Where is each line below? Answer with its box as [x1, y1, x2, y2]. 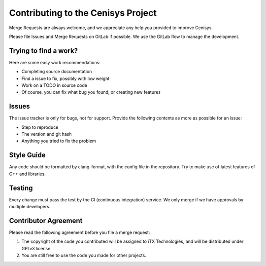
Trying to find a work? [9, 46, 78, 55]
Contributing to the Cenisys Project [9, 7, 157, 18]
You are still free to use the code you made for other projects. [21, 252, 146, 259]
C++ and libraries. [9, 171, 46, 177]
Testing [9, 184, 33, 192]
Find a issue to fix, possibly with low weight [21, 76, 110, 81]
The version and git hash [21, 131, 72, 137]
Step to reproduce [21, 124, 59, 130]
